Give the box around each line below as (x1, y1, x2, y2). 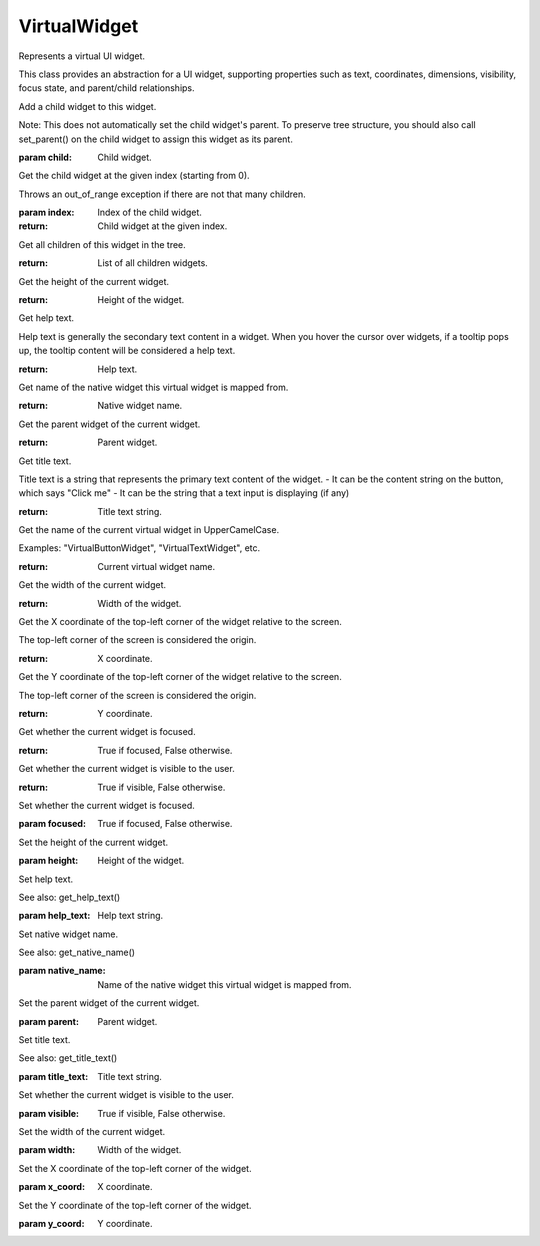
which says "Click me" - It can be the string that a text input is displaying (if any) (18, 487, 350, 499)
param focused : (18, 818, 87, 830)
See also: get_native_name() (18, 946, 135, 959)
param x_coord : (18, 1181, 85, 1193)
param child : (18, 151, 72, 163)
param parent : (18, 1015, 80, 1027)
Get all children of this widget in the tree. (18, 238, 187, 250)
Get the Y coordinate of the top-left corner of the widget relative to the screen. (18, 671, 342, 683)
